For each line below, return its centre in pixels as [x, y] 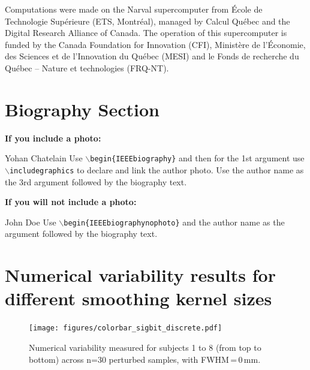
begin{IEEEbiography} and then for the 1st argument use [197, 158]
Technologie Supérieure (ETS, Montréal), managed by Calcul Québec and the [148, 21]
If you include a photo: [53, 138]
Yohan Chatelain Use [44, 158]
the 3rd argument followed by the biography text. [96, 181]
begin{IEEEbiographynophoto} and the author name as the [174, 222]
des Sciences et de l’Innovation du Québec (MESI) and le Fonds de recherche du [152, 56]
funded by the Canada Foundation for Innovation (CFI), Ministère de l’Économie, [155, 44]
